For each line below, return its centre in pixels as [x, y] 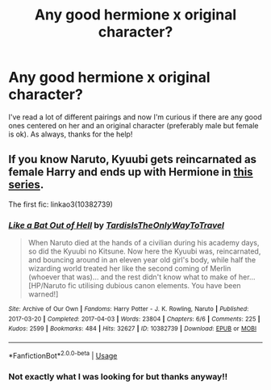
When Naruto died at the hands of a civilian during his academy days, [144, 243]
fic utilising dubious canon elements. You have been [154, 286]
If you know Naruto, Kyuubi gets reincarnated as [132, 159]
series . [26, 185]
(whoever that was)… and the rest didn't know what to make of [132, 277]
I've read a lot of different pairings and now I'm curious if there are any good [135, 117]
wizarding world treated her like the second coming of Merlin [129, 269]
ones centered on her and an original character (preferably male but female [133, 125]
